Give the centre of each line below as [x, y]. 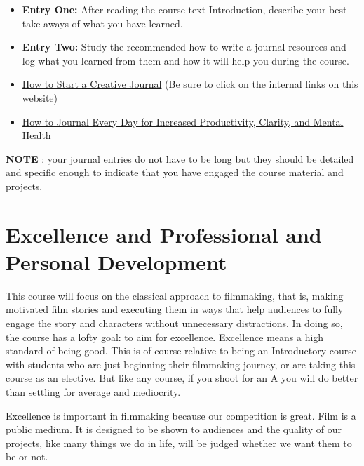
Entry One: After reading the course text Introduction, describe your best [184, 9]
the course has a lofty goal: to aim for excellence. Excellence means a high [165, 337]
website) [40, 97]
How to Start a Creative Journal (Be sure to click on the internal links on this [190, 84]
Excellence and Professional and [164, 234]
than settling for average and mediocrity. [93, 392]
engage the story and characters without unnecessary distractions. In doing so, [174, 323]
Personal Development [116, 261]
